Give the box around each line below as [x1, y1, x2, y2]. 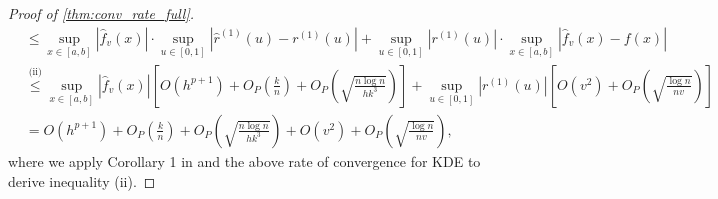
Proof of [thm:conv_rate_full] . [8, 3, 195, 23]
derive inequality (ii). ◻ [8, 170, 156, 191]
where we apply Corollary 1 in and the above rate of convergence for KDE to [8, 150, 481, 171]
